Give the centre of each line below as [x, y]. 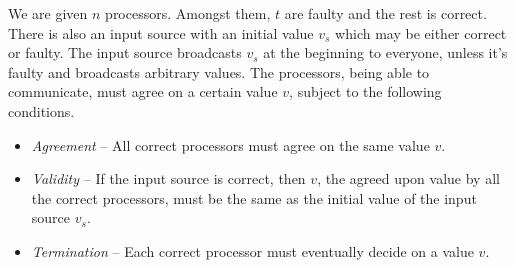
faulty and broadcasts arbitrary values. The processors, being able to [219, 71]
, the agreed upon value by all [408, 178]
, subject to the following [365, 91]
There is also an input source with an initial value [161, 32]
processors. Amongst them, [188, 13]
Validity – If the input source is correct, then [168, 178]
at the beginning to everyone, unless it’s [385, 52]
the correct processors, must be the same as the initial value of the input [254, 197]
